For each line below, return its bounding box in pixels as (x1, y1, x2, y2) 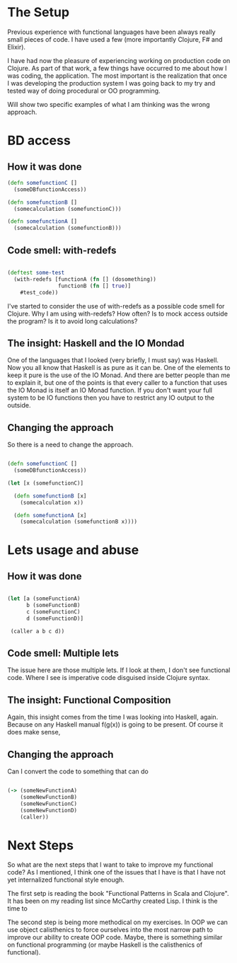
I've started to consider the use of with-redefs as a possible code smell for (7, 301, 225, 310)
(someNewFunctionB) (20, 793, 78, 800)
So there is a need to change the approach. (7, 440, 134, 449)
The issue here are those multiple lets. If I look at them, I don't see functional (7, 666, 231, 674)
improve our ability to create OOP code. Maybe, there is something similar (7, 933, 223, 942)
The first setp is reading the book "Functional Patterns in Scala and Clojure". (7, 889, 229, 898)
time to (7, 904, 28, 913)
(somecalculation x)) (20, 499, 83, 506)
